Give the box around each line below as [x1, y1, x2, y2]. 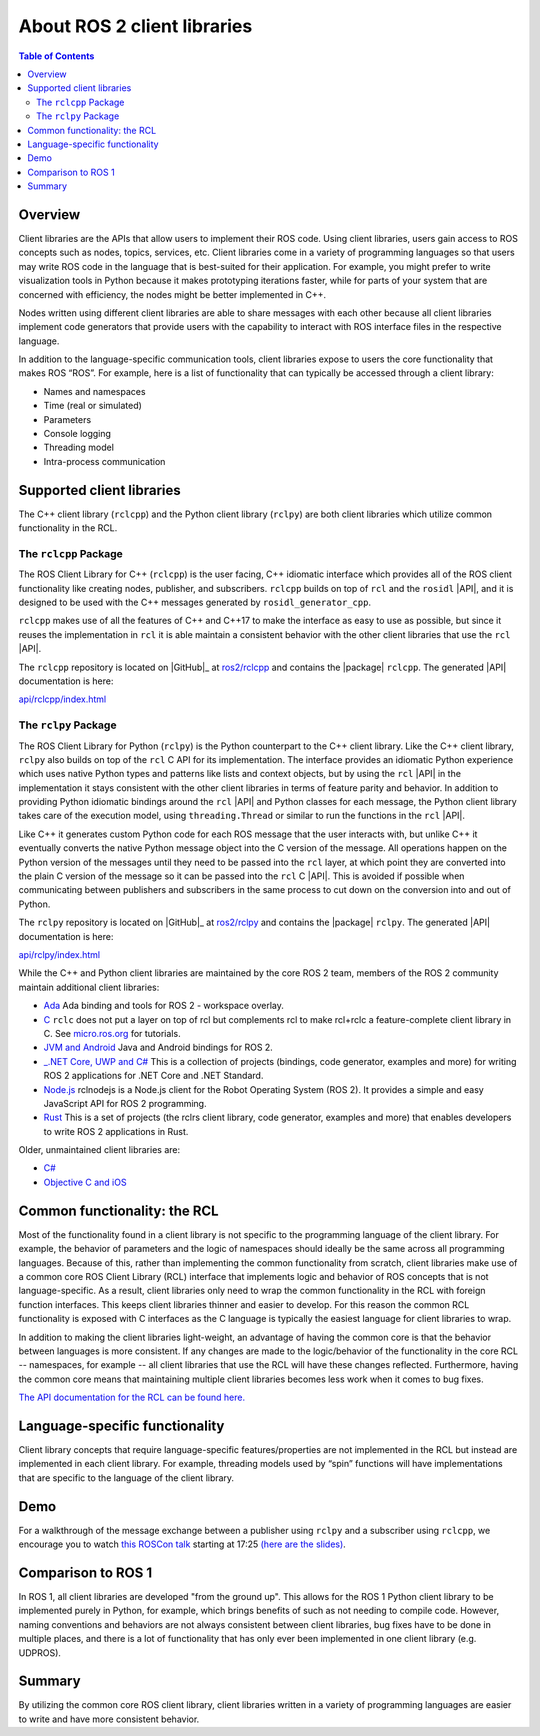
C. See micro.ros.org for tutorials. [43, 1027, 181, 1039]
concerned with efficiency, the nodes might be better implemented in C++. [18, 288, 327, 300]
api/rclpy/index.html [18, 949, 100, 960]
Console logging [43, 428, 112, 440]
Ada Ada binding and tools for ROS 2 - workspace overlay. [43, 1000, 285, 1012]
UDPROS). [18, 1646, 62, 1659]
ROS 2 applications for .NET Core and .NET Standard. [43, 1070, 264, 1082]
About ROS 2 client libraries [18, 15, 253, 37]
